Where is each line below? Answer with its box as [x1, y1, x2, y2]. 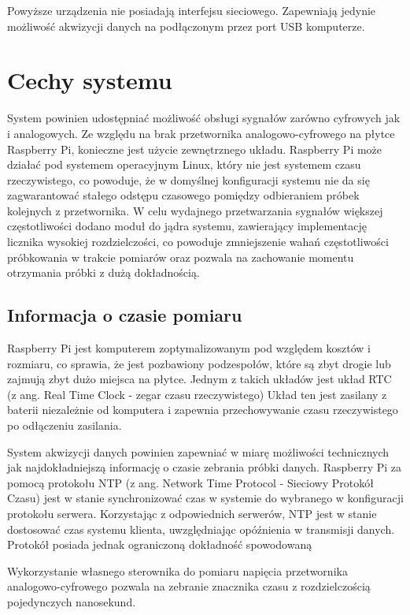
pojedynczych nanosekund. [7, 593, 136, 609]
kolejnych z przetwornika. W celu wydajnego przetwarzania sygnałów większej [7, 202, 383, 218]
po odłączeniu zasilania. [7, 417, 122, 434]
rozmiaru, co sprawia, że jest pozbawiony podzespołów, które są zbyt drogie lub [7, 355, 391, 371]
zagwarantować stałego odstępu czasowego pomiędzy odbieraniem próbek [7, 187, 360, 203]
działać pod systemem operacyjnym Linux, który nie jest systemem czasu [7, 156, 361, 173]
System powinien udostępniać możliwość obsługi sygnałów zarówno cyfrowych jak [7, 110, 401, 126]
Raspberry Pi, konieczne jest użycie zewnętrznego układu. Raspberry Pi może [7, 140, 382, 157]
